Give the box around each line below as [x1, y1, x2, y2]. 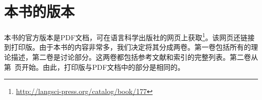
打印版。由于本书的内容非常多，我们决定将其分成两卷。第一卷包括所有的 [11, 42, 251, 52]
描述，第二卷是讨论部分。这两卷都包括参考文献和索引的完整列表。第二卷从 [11, 51, 258, 62]
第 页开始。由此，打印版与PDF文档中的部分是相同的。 [4, 61, 185, 72]
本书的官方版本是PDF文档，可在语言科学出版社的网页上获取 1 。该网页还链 [4, 31, 248, 42]
